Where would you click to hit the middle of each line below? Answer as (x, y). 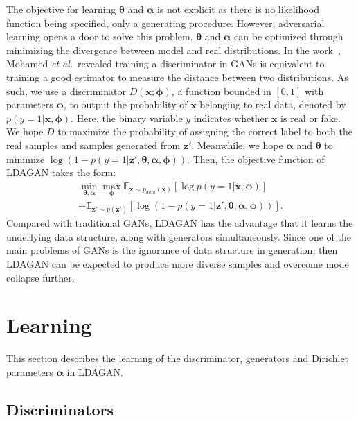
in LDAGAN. (95, 371)
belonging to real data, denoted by (273, 104)
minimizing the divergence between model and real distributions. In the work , (173, 50)
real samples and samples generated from (93, 145)
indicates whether (231, 118)
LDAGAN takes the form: (61, 172)
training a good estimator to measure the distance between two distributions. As (177, 77)
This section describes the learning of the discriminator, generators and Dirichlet (178, 358)
